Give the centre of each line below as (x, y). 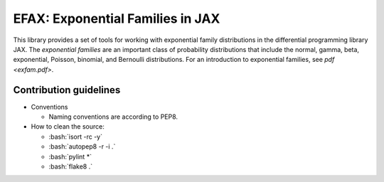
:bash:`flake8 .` (70, 166)
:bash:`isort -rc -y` (76, 136)
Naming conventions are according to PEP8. (113, 117)
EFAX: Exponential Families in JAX (117, 18)
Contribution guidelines (67, 90)
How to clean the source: (68, 127)
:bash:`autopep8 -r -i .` (82, 146)
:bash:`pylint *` (70, 156)
